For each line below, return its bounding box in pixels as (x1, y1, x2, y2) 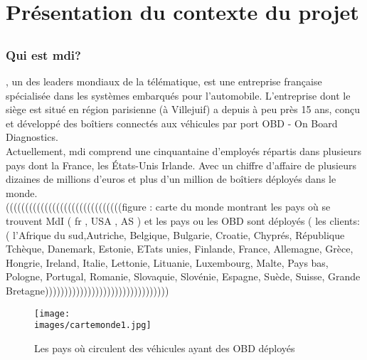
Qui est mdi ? (6, 46, 81, 63)
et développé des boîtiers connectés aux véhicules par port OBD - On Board (6, 115, 338, 130)
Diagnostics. (6, 129, 58, 144)
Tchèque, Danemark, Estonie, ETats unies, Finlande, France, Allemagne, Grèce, (6, 241, 353, 256)
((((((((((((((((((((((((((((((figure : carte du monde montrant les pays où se (6, 199, 331, 214)
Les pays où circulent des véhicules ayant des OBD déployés (34, 340, 295, 355)
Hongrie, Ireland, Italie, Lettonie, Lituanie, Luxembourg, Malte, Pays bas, (6, 255, 329, 270)
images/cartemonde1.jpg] (34, 320, 151, 331)
